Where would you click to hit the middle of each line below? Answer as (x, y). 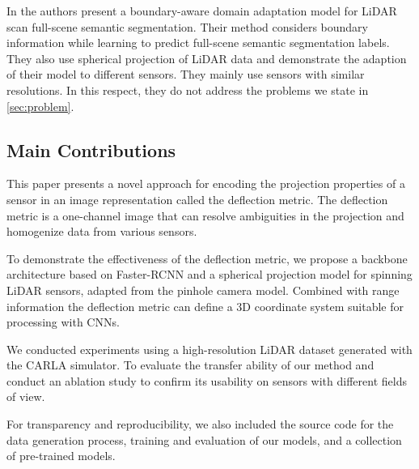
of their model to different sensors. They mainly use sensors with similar (186, 74)
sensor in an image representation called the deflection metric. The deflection (197, 199)
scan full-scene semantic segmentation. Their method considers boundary (188, 26)
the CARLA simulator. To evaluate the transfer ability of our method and (190, 365)
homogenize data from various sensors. (102, 231)
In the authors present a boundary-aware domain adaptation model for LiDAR (202, 11)
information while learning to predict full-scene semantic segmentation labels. (198, 43)
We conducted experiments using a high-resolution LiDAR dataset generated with (209, 349)
